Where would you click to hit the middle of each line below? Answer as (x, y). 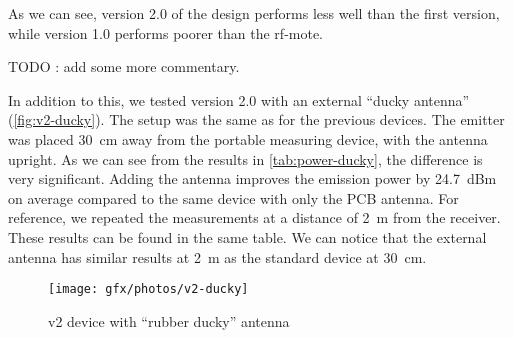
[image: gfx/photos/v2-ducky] (148, 289)
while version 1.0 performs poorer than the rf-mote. (166, 32)
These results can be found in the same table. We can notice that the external (247, 236)
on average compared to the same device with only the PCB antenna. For (233, 197)
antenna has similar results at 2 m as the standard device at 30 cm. (217, 256)
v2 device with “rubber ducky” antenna (169, 320)
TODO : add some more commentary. (124, 66)
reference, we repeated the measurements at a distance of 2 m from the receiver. (254, 217)
